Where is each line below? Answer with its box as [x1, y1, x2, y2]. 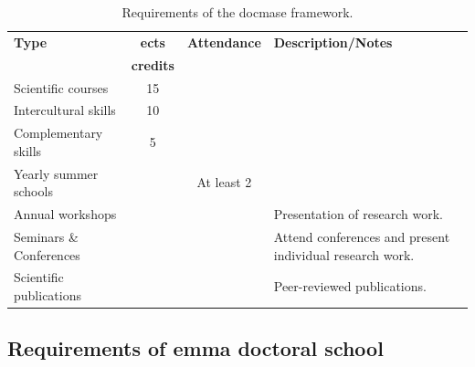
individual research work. [273, 245, 415, 264]
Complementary [14, 123, 103, 142]
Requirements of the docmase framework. [121, 3, 354, 21]
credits [131, 55, 174, 74]
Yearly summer [14, 163, 99, 183]
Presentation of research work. [273, 204, 443, 224]
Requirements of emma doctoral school [7, 334, 384, 362]
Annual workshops [14, 204, 117, 224]
